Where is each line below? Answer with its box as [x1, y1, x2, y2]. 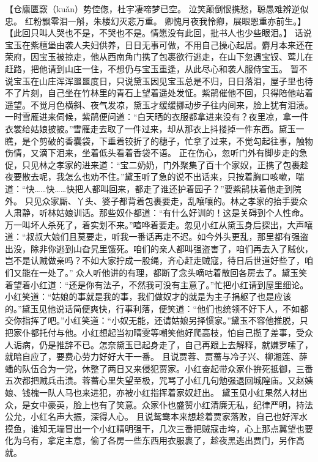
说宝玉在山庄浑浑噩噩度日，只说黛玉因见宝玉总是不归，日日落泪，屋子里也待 [5, 74, 313, 87]
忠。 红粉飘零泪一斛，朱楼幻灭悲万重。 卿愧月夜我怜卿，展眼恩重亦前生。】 [5, 14, 306, 27]
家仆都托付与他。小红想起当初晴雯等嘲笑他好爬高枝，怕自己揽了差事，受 [13, 326, 305, 339]
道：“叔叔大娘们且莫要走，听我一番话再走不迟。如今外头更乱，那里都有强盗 [5, 230, 309, 243]
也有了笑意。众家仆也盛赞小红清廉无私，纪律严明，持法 [90, 398, 313, 411]
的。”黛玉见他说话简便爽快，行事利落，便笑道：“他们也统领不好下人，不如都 [5, 302, 309, 315]
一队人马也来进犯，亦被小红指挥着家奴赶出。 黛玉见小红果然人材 [39, 386, 299, 398]
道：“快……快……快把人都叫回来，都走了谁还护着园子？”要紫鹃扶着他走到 [5, 182, 293, 195]
